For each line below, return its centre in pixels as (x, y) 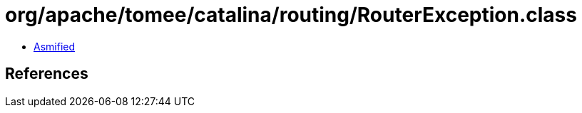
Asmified (55, 46)
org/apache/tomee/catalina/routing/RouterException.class (291, 15)
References (47, 74)
